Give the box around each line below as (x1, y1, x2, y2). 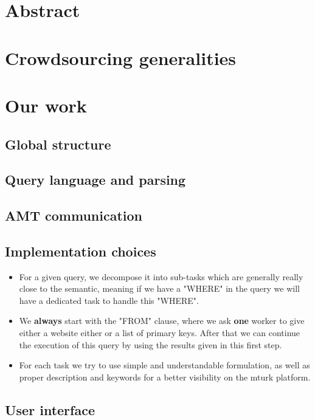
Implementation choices (5, 241, 156, 260)
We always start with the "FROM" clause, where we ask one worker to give (19, 314, 305, 327)
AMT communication (5, 206, 142, 225)
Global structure (5, 134, 111, 153)
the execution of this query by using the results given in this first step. (19, 338, 282, 351)
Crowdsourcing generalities (5, 45, 237, 70)
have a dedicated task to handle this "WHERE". (19, 294, 199, 306)
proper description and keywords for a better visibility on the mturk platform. (19, 370, 311, 383)
